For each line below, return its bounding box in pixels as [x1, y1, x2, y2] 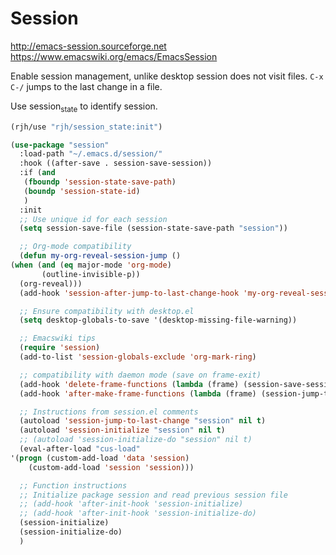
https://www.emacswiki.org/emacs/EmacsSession [10, 50, 218, 62]
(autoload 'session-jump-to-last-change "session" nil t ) [19, 416, 267, 426]
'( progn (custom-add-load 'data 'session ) [10, 453, 190, 463]
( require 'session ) [19, 343, 101, 353]
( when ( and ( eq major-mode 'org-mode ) [10, 260, 172, 271]
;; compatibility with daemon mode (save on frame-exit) [19, 370, 262, 380]
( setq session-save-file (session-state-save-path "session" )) [19, 223, 288, 234]
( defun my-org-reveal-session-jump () [19, 251, 182, 261]
